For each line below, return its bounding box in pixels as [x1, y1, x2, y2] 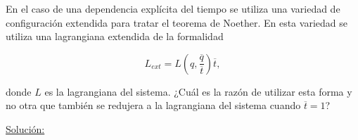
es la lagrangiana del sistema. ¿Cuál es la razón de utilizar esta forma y [44, 84, 352, 98]
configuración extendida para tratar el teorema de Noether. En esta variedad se [6, 15, 347, 30]
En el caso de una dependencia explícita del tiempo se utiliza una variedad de [6, 1, 340, 15]
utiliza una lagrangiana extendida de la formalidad [6, 29, 224, 44]
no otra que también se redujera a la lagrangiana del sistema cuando [6, 98, 301, 113]
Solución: [6, 121, 45, 136]
